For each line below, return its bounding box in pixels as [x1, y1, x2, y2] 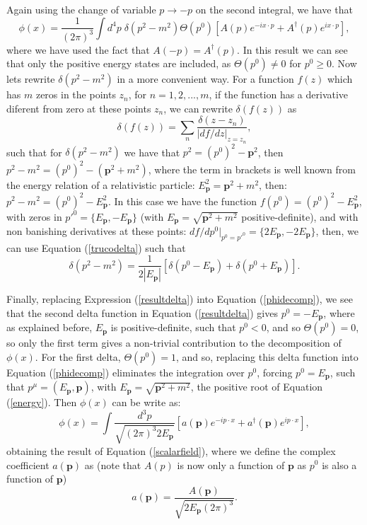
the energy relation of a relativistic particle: [6, 177, 195, 192]
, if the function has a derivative [209, 87, 349, 102]
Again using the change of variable [6, 2, 156, 16]
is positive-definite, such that [110, 320, 236, 335]
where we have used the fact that [6, 42, 150, 57]
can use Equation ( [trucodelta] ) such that [6, 240, 186, 255]
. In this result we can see [237, 42, 348, 57]
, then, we [315, 223, 359, 238]
